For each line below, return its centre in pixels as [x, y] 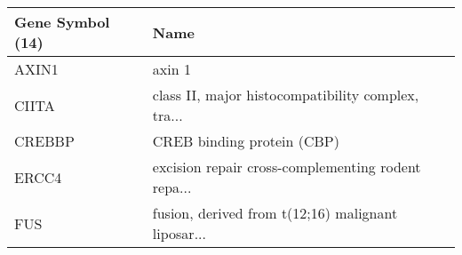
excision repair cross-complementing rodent [287, 167]
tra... [167, 115]
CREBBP [44, 141]
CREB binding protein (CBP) [246, 141]
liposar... [179, 233]
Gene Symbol [62, 22]
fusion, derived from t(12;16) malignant [275, 213]
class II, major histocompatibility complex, [286, 95]
